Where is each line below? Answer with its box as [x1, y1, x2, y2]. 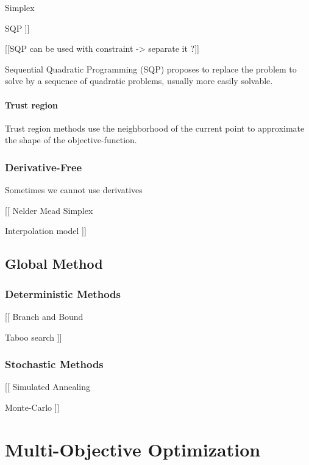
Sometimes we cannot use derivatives [5, 183, 143, 196]
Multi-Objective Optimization [5, 436, 261, 461]
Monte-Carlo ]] [5, 400, 60, 413]
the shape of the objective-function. [5, 133, 137, 146]
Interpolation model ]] [5, 224, 87, 237]
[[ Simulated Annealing [5, 380, 91, 393]
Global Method [5, 254, 103, 273]
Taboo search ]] [5, 330, 62, 343]
